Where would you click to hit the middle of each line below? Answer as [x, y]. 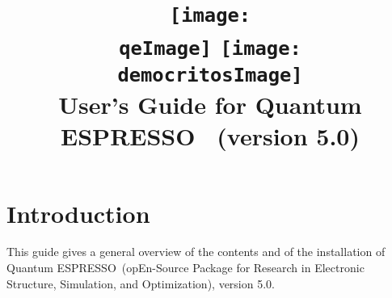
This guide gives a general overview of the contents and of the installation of [196, 252]
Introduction [78, 213]
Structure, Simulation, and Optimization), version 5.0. [141, 283]
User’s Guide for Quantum [210, 105]
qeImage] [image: [210, 48]
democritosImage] [210, 75]
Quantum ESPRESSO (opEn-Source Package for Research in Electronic [185, 268]
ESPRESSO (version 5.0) [210, 136]
